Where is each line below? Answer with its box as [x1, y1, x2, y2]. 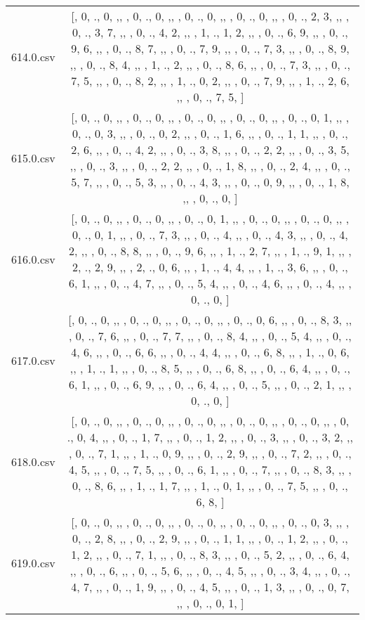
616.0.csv [11, 250, 55, 267]
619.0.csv [11, 554, 55, 571]
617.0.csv [11, 351, 55, 368]
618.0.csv [11, 453, 55, 470]
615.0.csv [11, 149, 55, 166]
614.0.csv [11, 48, 55, 65]
